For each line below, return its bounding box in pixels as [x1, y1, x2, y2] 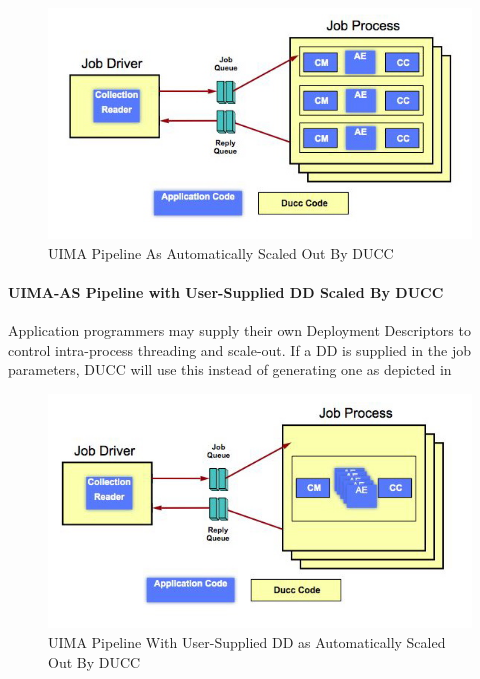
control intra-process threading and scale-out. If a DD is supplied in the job [8, 339, 471, 360]
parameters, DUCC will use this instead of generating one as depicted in [8, 359, 452, 380]
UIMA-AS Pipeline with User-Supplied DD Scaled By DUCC [8, 281, 444, 302]
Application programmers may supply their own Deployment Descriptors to [8, 319, 471, 340]
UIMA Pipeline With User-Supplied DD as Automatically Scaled [48, 631, 446, 652]
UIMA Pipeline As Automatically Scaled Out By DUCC [48, 242, 394, 263]
